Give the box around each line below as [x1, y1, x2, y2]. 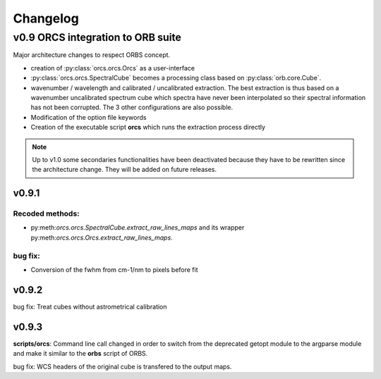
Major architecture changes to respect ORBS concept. [13, 51, 171, 59]
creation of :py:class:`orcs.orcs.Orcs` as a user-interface [30, 63, 195, 72]
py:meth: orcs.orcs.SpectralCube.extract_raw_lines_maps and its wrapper [30, 223, 245, 232]
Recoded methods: [13, 209, 80, 218]
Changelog [13, 11, 79, 26]
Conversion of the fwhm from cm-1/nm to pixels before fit [30, 265, 198, 274]
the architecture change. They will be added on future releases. [32, 166, 217, 174]
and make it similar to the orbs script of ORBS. [13, 349, 148, 358]
